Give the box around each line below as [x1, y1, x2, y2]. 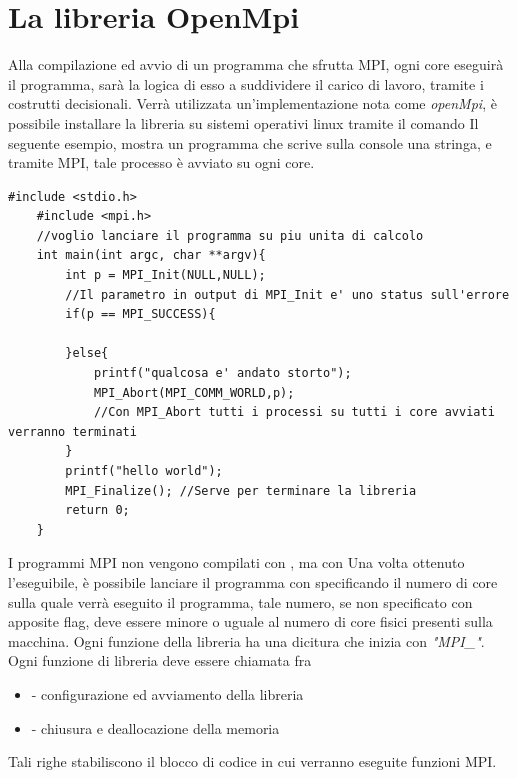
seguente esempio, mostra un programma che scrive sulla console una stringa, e [8, 132, 492, 153]
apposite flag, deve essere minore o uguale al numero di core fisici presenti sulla [8, 611, 493, 632]
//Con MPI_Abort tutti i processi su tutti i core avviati [93, 405, 495, 420]
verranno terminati [8, 424, 137, 439]
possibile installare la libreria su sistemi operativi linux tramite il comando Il [8, 112, 479, 133]
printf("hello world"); [65, 464, 223, 478]
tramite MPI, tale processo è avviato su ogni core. [8, 152, 315, 173]
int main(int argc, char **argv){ [36, 248, 266, 263]
